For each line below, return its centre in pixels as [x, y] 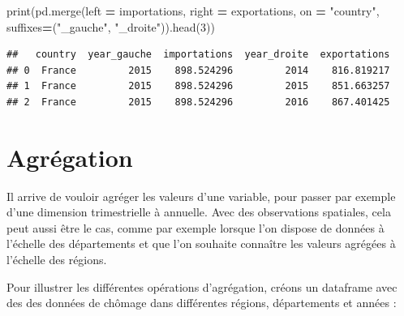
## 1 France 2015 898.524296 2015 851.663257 [198, 86]
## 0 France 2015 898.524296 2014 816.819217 [198, 70]
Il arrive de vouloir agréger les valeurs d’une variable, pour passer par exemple [201, 196]
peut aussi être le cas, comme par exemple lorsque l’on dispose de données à [196, 227]
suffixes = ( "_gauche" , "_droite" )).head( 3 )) [111, 26]
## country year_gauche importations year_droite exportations [198, 55]
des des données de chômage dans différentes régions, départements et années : [202, 303]
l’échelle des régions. [57, 260]
